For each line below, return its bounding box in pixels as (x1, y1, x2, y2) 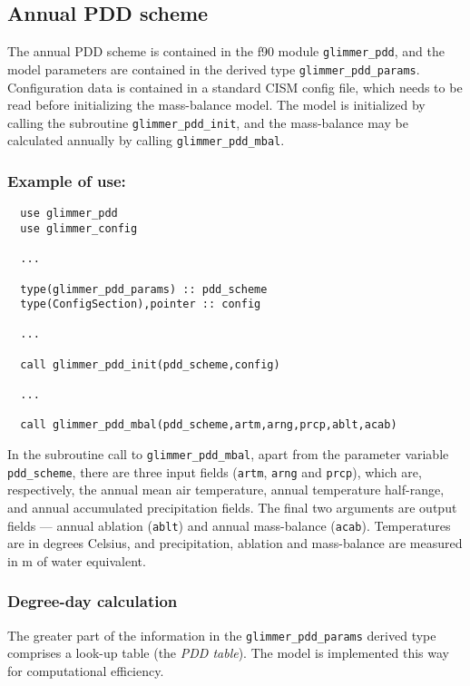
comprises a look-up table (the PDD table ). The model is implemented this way (7, 643, 449, 662)
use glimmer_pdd (20, 207, 118, 220)
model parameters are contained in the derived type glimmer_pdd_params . (7, 59, 420, 78)
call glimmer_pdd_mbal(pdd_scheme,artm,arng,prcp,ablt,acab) (20, 418, 397, 432)
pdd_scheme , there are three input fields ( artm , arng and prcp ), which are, (7, 462, 422, 481)
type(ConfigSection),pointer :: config (20, 298, 261, 311)
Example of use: (7, 169, 126, 191)
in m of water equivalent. (7, 551, 146, 570)
